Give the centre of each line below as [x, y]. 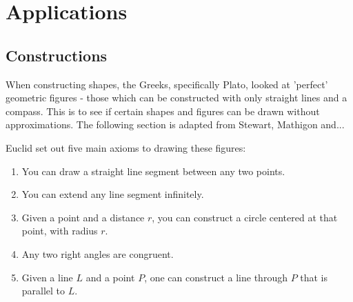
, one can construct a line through [216, 277]
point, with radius [60, 231]
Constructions [57, 55]
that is [314, 277]
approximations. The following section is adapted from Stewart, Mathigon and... [175, 124]
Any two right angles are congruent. [98, 253]
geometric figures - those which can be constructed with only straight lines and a [176, 98]
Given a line [47, 277]
